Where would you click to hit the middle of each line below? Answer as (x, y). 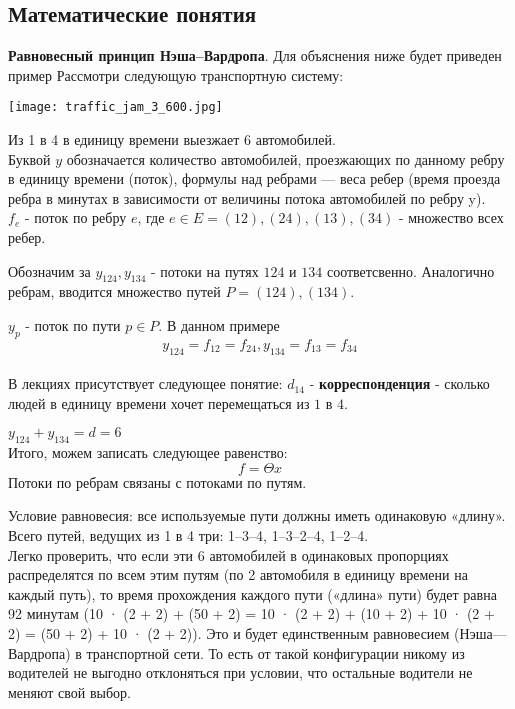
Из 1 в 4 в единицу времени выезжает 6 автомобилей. (172, 139)
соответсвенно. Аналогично (410, 270)
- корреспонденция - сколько (399, 383)
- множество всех (451, 217)
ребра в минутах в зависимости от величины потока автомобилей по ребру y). (247, 197)
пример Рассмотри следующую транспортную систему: (176, 74)
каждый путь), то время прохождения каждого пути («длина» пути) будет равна (252, 593)
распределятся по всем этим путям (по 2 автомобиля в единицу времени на (238, 574)
